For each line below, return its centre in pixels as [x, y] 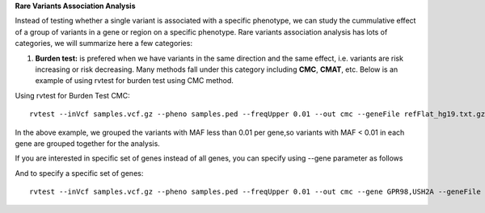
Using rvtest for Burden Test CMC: [73, 95]
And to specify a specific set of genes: [79, 173]
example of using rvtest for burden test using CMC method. [135, 81]
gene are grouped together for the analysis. [88, 143]
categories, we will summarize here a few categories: [104, 44]
